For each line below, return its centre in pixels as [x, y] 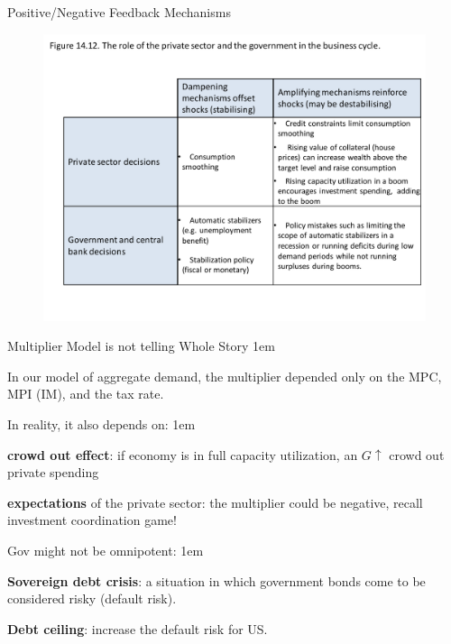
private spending [53, 472]
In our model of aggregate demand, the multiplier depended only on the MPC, [225, 376]
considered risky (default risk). [92, 598]
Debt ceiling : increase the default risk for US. [138, 628]
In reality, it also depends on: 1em [101, 423]
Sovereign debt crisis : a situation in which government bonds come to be [216, 580]
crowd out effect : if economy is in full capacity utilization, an [183, 454]
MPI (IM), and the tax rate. [86, 394]
